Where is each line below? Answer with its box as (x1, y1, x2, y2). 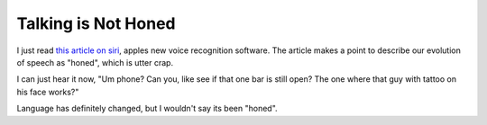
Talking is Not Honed (16, 13, 176, 33)
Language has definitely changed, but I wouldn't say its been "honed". (16, 103, 279, 114)
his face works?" (16, 86, 79, 97)
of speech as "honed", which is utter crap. (16, 57, 174, 67)
